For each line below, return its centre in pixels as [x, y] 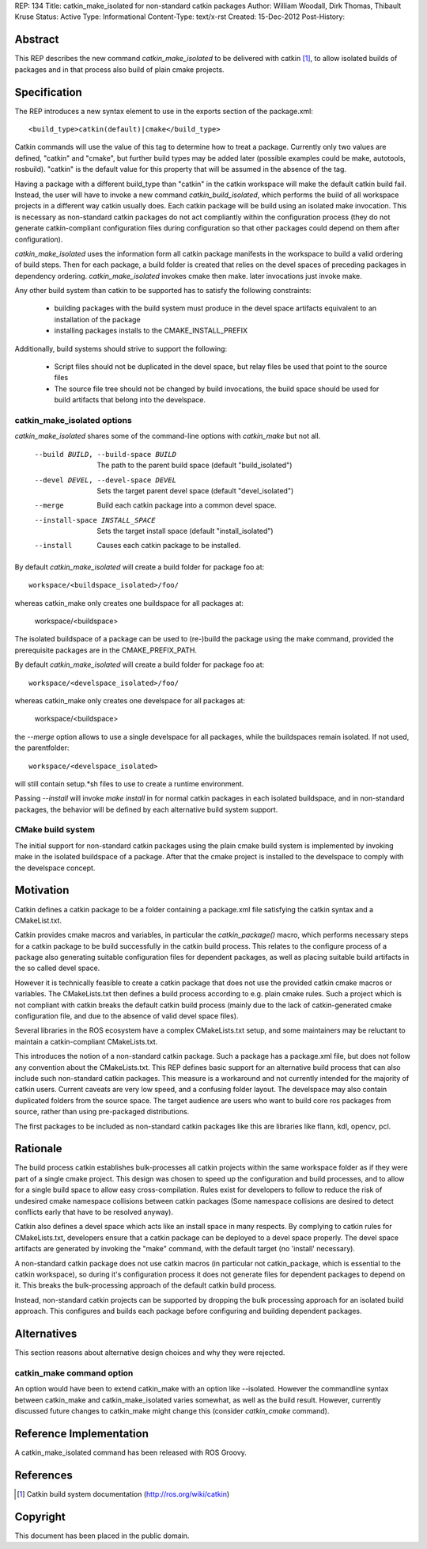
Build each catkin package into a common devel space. [187, 505]
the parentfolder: [42, 748]
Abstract [37, 40]
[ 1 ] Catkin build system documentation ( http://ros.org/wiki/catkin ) [123, 1494]
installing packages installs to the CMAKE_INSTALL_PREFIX [151, 331]
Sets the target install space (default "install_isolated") [185, 531]
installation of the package [98, 319]
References [43, 1475]
